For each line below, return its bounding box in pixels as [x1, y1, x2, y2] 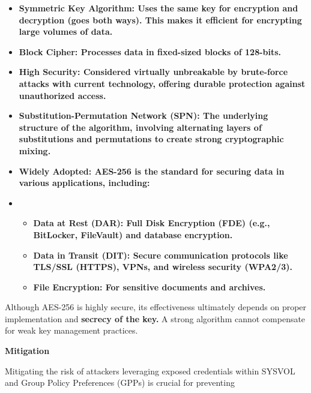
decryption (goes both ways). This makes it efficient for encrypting [19, 13, 302, 26]
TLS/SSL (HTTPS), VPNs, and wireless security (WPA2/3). [33, 260, 292, 273]
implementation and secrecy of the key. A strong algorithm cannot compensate [5, 312, 306, 325]
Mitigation [5, 344, 50, 357]
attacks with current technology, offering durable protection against [19, 77, 306, 89]
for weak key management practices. [5, 324, 138, 337]
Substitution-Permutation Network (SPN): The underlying [19, 109, 268, 122]
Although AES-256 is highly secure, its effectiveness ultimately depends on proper [5, 301, 307, 313]
